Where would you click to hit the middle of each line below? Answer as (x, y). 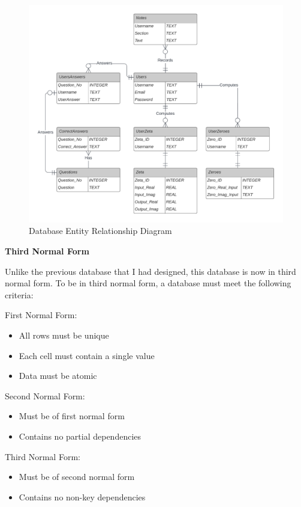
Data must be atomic (58, 376)
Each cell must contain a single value (87, 355)
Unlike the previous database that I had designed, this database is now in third (150, 271)
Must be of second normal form (77, 477)
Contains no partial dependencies (80, 436)
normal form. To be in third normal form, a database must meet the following (148, 283)
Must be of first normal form (72, 416)
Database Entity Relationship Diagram (100, 231)
